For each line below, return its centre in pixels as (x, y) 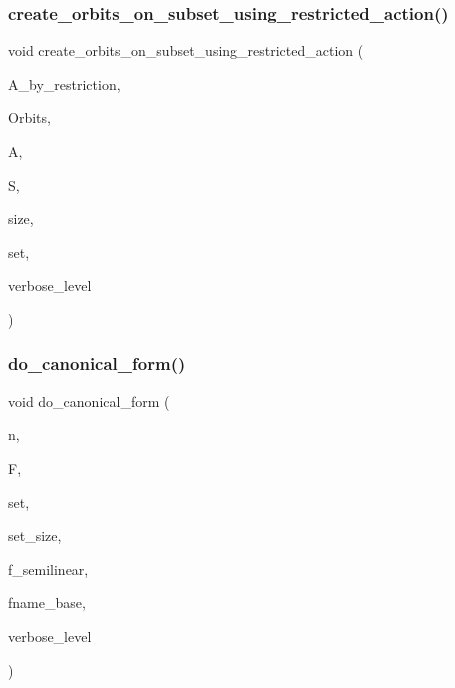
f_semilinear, (48, 568)
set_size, (35, 535)
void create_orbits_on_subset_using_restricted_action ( (186, 50)
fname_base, (47, 602)
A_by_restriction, (64, 83)
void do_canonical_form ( (89, 400)
